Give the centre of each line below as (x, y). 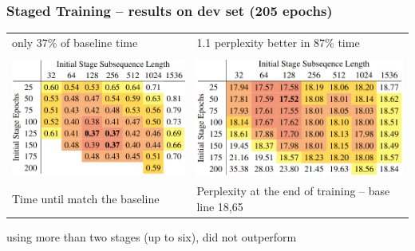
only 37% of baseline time (75, 42)
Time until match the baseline (86, 199)
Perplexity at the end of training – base (293, 191)
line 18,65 (220, 206)
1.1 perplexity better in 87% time (278, 42)
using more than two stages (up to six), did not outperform (152, 236)
